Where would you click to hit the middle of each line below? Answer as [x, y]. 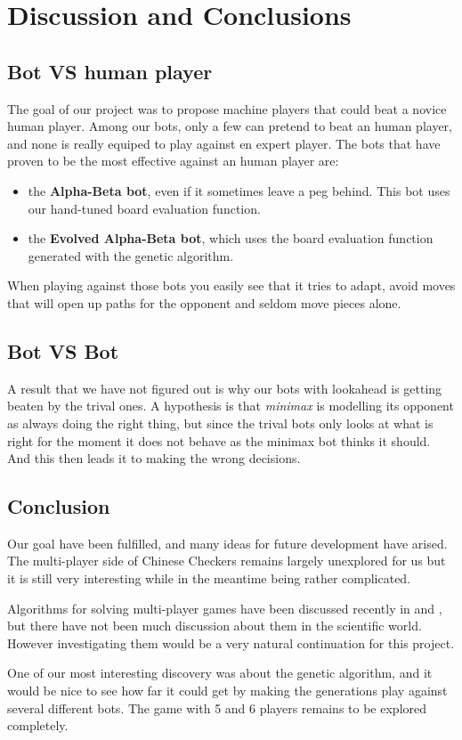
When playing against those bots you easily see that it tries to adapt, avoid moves [231, 285]
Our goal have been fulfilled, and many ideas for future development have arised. [227, 543]
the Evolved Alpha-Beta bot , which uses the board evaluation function [231, 238]
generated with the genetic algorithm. [131, 255]
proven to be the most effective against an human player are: [173, 161]
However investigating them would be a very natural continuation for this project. [231, 642]
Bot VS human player [110, 71]
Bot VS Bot [63, 350]
